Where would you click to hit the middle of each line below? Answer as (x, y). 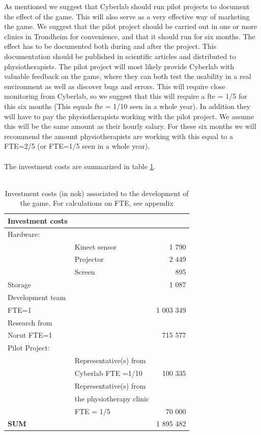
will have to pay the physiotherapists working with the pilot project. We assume (129, 116)
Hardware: (24, 234)
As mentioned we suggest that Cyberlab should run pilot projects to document (127, 6)
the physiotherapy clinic (112, 398)
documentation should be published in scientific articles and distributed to (120, 56)
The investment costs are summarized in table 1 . (80, 166)
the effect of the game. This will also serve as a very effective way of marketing (127, 16)
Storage (19, 284)
